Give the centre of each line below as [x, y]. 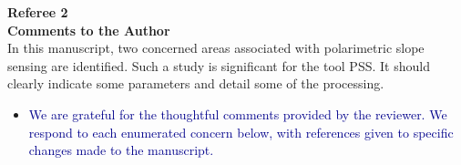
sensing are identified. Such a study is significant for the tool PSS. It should [219, 65]
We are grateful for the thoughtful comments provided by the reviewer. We [238, 113]
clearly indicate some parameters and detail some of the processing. [196, 83]
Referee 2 [38, 12]
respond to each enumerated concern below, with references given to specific [241, 132]
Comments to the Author [89, 30]
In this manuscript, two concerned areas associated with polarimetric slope [216, 48]
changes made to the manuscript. [121, 150]
